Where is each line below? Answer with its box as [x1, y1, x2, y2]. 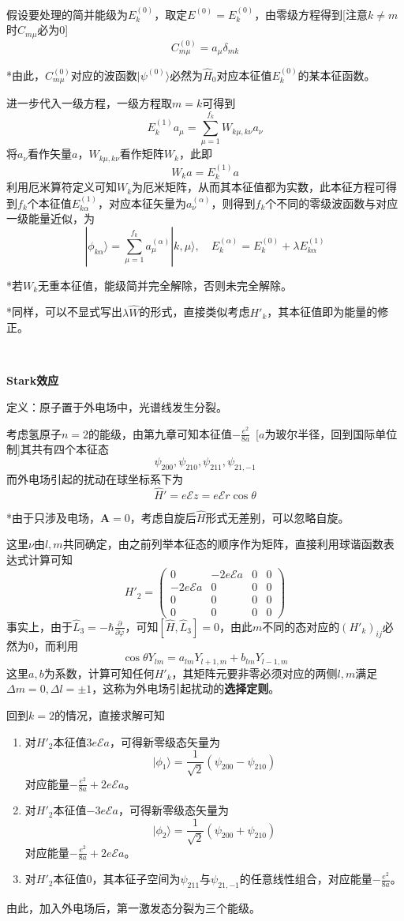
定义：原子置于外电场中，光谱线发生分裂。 [6, 398, 227, 415]
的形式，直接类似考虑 [139, 303, 250, 320]
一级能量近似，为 [6, 210, 95, 227]
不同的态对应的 [262, 618, 340, 634]
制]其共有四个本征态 [6, 441, 109, 457]
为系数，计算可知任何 [43, 664, 155, 681]
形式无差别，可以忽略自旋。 [205, 509, 350, 525]
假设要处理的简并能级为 [6, 6, 128, 22]
